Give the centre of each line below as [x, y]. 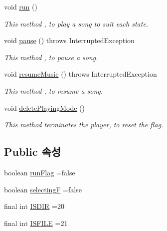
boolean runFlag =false [40, 172]
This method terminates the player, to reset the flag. [84, 125]
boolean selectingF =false [43, 189]
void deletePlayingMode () [45, 107]
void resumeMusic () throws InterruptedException [81, 74]
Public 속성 [33, 152]
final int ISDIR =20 [34, 206]
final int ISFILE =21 [36, 223]
